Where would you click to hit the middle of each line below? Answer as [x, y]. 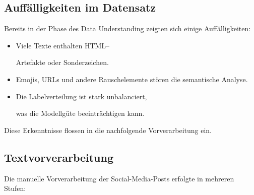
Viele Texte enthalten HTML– [63, 45]
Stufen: [15, 188]
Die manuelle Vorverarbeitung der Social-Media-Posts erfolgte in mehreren [119, 178]
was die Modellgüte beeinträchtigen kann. [80, 113]
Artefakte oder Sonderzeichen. [62, 62]
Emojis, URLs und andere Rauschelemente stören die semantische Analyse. [132, 79]
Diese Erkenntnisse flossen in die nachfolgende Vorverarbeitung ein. [108, 130]
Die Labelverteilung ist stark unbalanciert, [81, 96]
